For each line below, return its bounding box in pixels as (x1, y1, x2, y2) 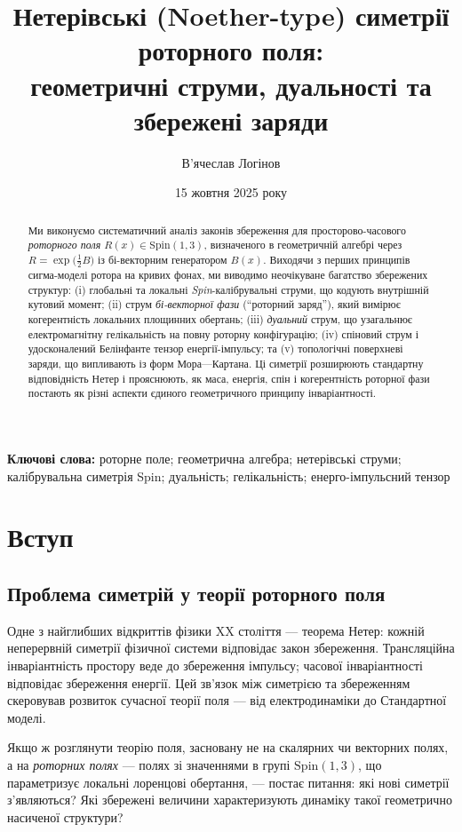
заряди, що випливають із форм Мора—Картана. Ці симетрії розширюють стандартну (28, 356, 424, 371)
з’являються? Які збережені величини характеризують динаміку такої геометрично (7, 790, 452, 809)
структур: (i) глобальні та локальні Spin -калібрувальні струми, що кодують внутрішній (28, 281, 429, 297)
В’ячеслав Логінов (181, 153, 281, 171)
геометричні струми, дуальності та (30, 67, 432, 103)
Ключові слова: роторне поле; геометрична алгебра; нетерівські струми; (7, 448, 402, 467)
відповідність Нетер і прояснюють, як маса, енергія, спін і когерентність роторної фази (28, 370, 430, 385)
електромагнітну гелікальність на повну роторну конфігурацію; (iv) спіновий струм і (28, 326, 419, 341)
